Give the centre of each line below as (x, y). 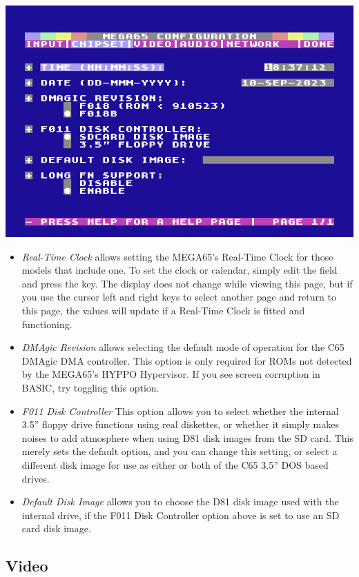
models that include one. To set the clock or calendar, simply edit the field (179, 270)
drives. (36, 478)
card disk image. (56, 528)
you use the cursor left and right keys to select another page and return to (179, 297)
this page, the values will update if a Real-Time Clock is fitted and (163, 310)
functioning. (47, 324)
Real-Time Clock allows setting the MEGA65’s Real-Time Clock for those (177, 256)
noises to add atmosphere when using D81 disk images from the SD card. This (187, 437)
